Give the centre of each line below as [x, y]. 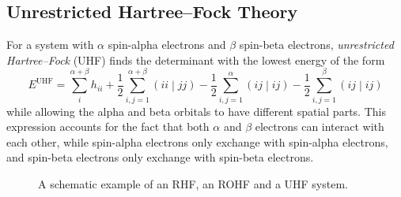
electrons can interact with [320, 126]
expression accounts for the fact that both [108, 126]
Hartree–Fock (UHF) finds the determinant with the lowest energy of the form [196, 59]
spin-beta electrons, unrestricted [316, 45]
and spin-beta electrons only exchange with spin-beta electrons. [160, 157]
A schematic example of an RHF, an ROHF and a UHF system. [193, 183]
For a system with [50, 45]
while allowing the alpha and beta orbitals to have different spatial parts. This [196, 111]
